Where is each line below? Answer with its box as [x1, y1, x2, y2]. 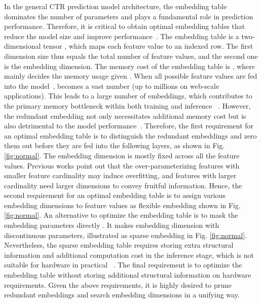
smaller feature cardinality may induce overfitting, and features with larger [4, 170, 237, 181]
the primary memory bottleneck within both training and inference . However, [4, 100, 251, 111]
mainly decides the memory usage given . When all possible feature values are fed [4, 71, 257, 81]
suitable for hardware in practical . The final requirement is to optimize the [4, 259, 242, 270]
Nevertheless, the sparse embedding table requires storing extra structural [4, 240, 234, 250]
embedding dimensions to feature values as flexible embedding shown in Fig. [4, 199, 241, 210]
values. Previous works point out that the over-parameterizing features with [4, 160, 240, 171]
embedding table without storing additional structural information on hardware [4, 270, 251, 280]
